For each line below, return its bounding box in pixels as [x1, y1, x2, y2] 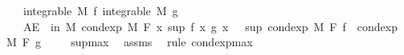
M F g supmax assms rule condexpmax [6, 33, 253, 50]
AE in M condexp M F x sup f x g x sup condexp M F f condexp [22, 18, 398, 34]
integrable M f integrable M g [22, 2, 178, 18]
